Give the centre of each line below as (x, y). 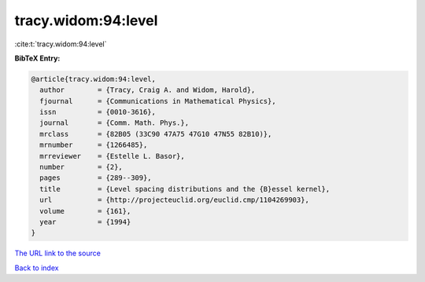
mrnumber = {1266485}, (94, 145)
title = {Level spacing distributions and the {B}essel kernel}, (185, 189)
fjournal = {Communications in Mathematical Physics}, (158, 101)
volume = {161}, (85, 211)
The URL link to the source (58, 253)
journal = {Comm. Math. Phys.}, (114, 123)
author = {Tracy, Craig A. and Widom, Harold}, (148, 90)
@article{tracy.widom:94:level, (94, 79)
